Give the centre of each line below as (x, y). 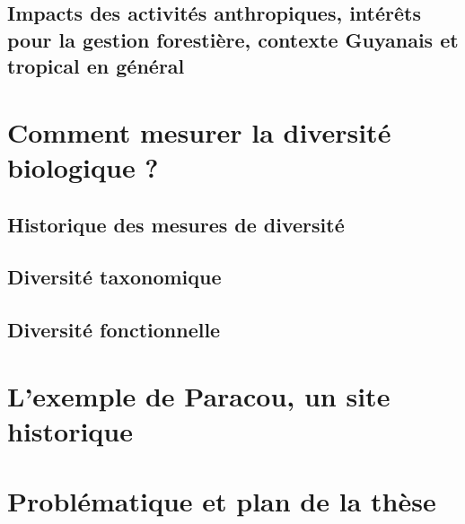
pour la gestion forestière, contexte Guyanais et (233, 39)
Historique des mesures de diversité (176, 224)
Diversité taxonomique (114, 277)
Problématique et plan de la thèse (222, 501)
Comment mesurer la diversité (199, 131)
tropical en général (96, 66)
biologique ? (83, 166)
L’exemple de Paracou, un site (199, 395)
